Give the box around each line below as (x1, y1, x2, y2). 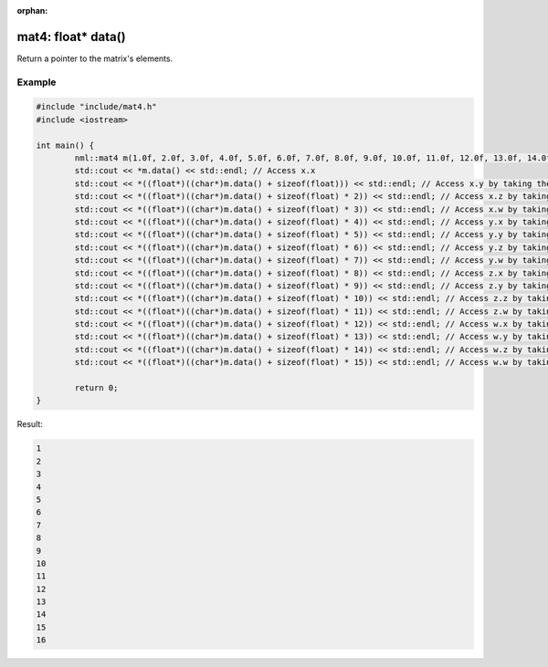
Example (16, 76, 57, 89)
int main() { (36, 140, 95, 151)
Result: (16, 419, 43, 430)
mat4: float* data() (16, 28, 127, 45)
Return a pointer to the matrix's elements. (16, 53, 174, 64)
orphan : (16, 5, 48, 16)
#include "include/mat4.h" (36, 101, 157, 112)
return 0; (74, 383, 119, 393)
